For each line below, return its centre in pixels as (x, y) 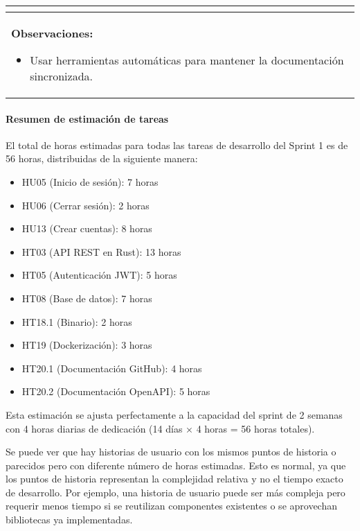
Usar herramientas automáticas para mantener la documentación (187, 60)
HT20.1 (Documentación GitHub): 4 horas (112, 368)
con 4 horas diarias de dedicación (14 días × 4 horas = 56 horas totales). (160, 428)
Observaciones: (52, 33)
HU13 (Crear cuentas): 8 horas (87, 228)
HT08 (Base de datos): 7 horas (87, 298)
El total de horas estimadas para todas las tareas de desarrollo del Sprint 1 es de (177, 145)
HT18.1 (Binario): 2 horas (77, 321)
